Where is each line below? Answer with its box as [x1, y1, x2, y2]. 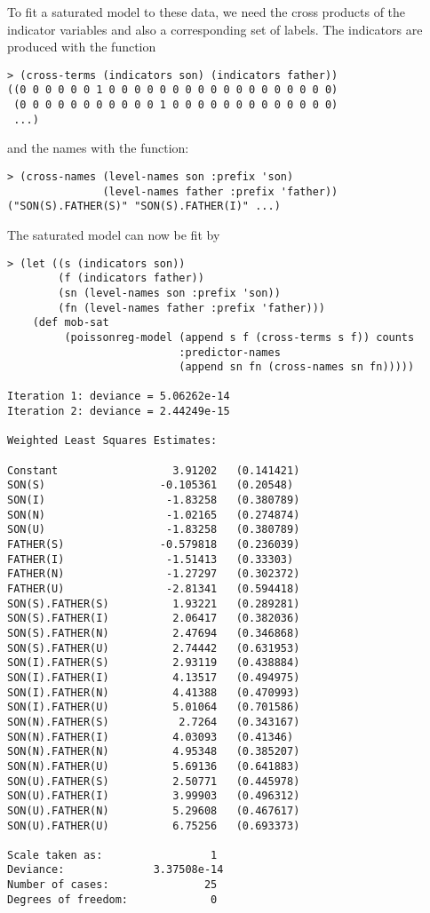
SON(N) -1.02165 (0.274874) [7, 508, 300, 521]
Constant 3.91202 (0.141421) [7, 464, 300, 477]
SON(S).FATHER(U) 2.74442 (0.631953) [7, 641, 300, 655]
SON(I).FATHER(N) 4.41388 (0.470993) [7, 686, 300, 699]
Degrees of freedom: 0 [7, 893, 218, 906]
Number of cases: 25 [7, 878, 218, 892]
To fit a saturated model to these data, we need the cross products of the [7, 3, 406, 20]
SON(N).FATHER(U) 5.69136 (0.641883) [7, 759, 300, 773]
